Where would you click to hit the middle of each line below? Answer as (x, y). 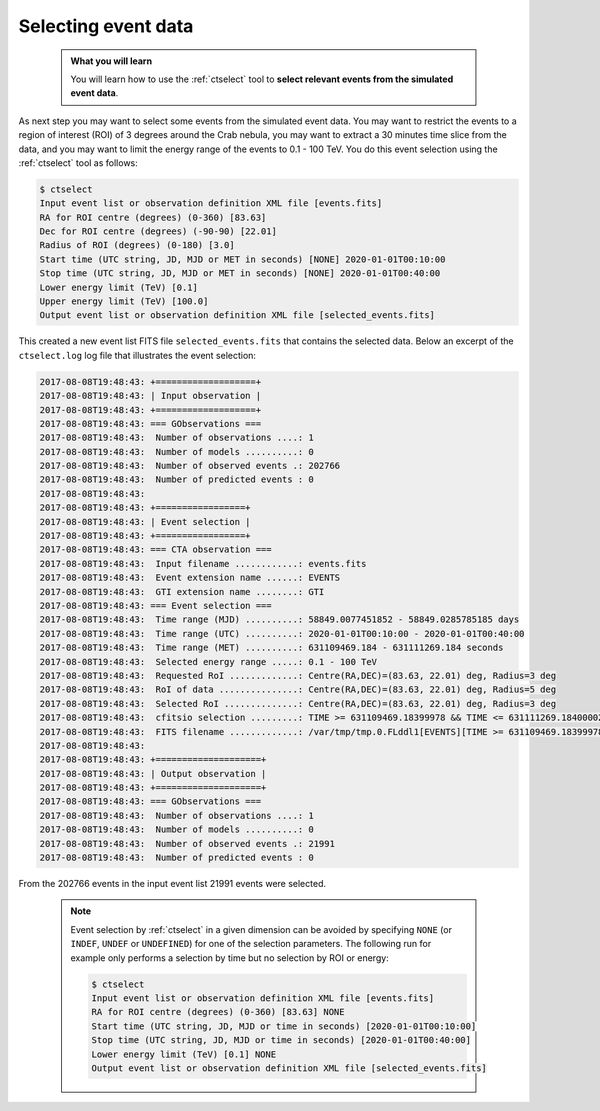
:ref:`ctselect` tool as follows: (78, 162)
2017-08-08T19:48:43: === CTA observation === (155, 549)
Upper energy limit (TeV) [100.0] (124, 301)
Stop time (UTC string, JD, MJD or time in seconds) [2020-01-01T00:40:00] (281, 1040)
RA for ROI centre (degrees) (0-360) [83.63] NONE (218, 1012)
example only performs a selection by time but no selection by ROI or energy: (229, 957)
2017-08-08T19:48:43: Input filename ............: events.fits (203, 563)
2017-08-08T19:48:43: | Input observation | (150, 396)
